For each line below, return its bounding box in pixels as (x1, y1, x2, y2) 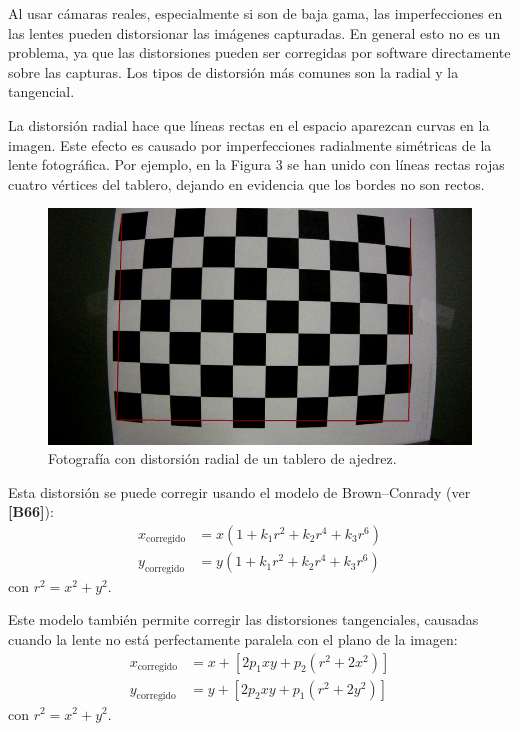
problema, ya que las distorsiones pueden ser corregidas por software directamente (8, 42, 511, 63)
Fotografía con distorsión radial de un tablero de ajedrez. (48, 448, 397, 469)
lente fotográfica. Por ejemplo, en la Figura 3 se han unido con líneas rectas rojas (8, 154, 505, 175)
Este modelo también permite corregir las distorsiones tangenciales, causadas (8, 609, 479, 630)
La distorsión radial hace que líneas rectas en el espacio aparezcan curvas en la (8, 114, 490, 135)
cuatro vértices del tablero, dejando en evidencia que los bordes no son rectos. (8, 173, 485, 194)
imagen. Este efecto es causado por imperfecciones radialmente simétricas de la (8, 134, 492, 155)
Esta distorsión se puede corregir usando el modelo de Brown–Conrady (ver (8, 481, 471, 502)
